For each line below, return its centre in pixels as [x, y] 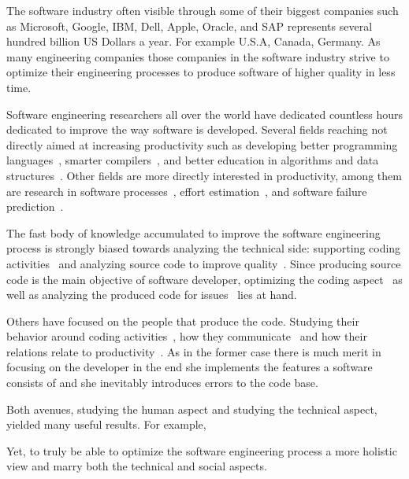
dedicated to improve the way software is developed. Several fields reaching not [197, 129]
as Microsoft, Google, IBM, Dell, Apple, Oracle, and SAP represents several [190, 26]
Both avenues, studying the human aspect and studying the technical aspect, [192, 409]
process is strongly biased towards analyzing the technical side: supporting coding [204, 248]
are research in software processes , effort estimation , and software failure [187, 191]
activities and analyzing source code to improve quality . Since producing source [204, 263]
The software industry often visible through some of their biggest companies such [203, 10]
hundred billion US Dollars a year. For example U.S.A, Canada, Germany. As [193, 41]
